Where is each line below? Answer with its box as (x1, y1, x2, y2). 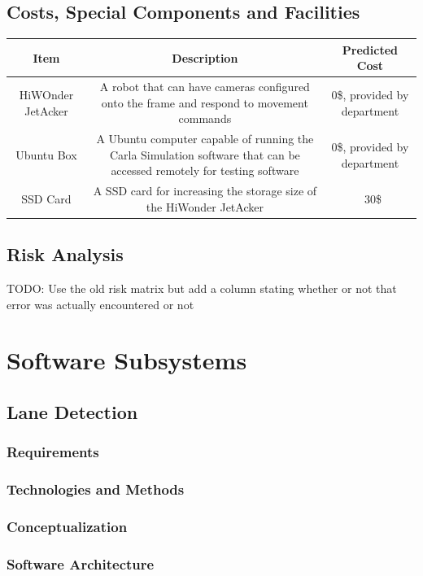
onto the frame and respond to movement (101, 94, 308, 111)
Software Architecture (7, 553, 155, 574)
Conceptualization (7, 517, 128, 537)
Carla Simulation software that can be (109, 146, 300, 163)
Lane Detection (7, 399, 138, 425)
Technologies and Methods (7, 479, 185, 500)
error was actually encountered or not (7, 295, 194, 312)
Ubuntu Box (15, 146, 77, 163)
